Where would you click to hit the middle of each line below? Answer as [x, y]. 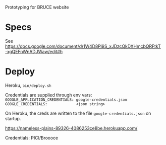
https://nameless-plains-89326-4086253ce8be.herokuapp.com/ [71, 128]
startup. [13, 118]
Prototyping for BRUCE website [37, 7]
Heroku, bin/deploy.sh [28, 85]
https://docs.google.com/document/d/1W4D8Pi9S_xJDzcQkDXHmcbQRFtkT [83, 46]
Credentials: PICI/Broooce [32, 138]
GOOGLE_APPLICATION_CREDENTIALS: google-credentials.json [66, 100]
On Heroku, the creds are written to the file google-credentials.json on [78, 113]
